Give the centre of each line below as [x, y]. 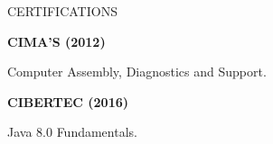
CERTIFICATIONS [62, 11]
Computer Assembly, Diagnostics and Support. [137, 72]
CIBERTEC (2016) [68, 101]
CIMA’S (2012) [56, 41]
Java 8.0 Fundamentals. [72, 132]
